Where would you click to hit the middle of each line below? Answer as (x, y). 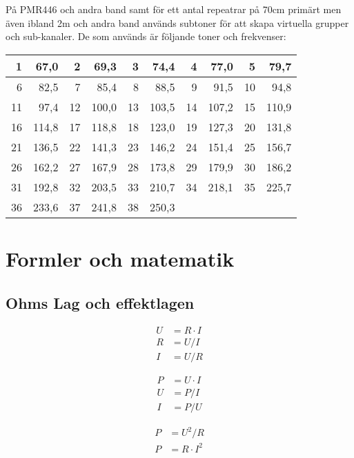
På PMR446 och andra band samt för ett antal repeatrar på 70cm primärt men (174, 9)
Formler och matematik (120, 258)
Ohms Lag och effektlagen (100, 302)
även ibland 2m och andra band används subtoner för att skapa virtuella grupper (177, 22)
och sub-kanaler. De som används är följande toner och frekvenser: (146, 36)
